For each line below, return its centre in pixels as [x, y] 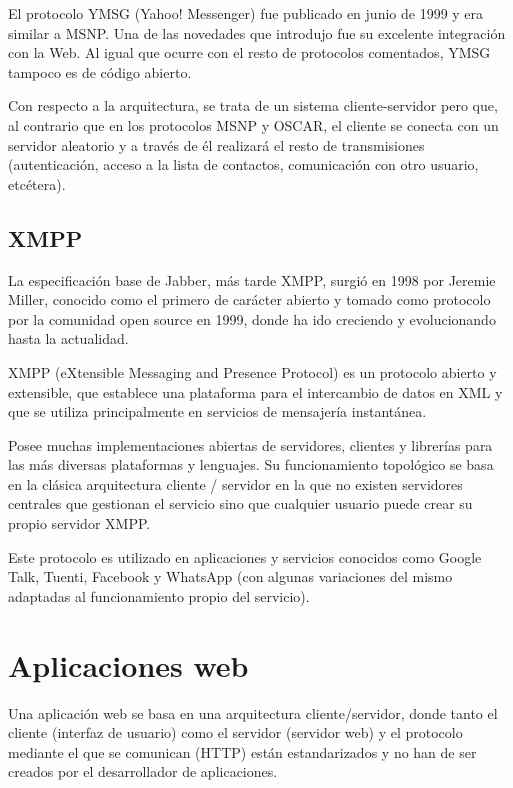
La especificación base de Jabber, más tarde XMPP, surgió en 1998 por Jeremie [252, 279]
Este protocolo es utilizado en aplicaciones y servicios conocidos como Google [245, 556]
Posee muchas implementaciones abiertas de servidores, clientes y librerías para [250, 444]
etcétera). [37, 183]
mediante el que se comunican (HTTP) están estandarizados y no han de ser [242, 751]
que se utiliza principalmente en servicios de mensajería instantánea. [217, 411]
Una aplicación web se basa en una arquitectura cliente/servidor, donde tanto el [253, 712]
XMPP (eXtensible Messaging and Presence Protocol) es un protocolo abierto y [252, 371]
